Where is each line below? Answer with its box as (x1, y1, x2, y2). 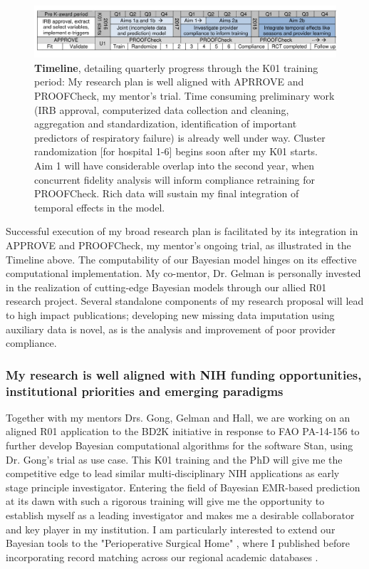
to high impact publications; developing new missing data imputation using (6, 307, 335, 322)
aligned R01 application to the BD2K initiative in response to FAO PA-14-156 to (6, 424, 360, 439)
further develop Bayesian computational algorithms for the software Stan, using (6, 438, 353, 453)
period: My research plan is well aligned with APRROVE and (34, 74, 304, 89)
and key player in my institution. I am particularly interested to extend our (6, 521, 336, 536)
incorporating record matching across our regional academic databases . (6, 549, 318, 564)
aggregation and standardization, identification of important (34, 116, 297, 131)
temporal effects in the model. (34, 199, 165, 214)
